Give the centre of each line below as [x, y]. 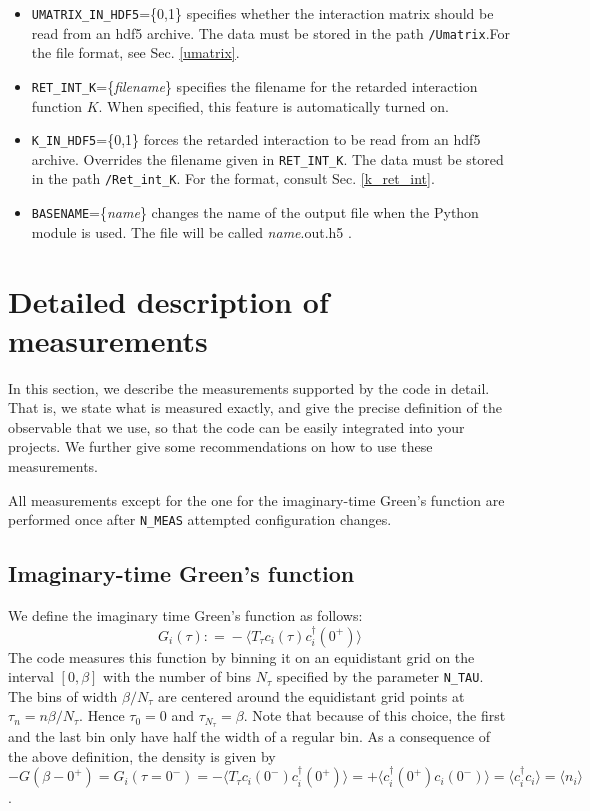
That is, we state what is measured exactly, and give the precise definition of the [255, 407]
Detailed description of [168, 300]
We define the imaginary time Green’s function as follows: [185, 615]
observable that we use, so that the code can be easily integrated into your [236, 426]
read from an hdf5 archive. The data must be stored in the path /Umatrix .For [271, 32]
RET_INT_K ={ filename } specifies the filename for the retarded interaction [254, 85]
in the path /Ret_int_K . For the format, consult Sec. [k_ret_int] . [233, 178]
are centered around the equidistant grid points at [311, 695]
